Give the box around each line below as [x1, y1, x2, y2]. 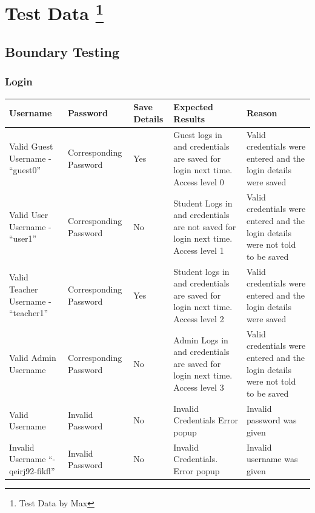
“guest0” [9, 164, 41, 176]
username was [246, 452, 298, 465]
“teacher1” [9, 306, 48, 319]
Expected [173, 101, 213, 113]
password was [246, 414, 297, 426]
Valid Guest [9, 140, 53, 153]
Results [173, 112, 205, 125]
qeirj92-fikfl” [9, 464, 55, 477]
